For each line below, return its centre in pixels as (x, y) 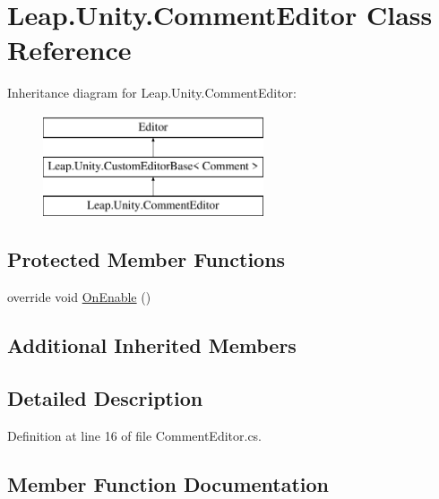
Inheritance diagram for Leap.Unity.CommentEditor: (152, 93)
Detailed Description (105, 397)
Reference (69, 50)
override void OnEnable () (79, 297)
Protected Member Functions (146, 259)
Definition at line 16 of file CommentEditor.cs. (135, 435)
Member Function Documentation (168, 483)
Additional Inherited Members (152, 345)
